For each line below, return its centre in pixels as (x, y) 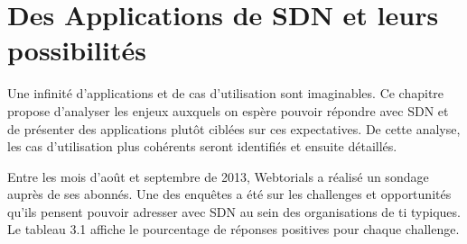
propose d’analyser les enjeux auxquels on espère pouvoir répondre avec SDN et (228, 110)
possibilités (77, 50)
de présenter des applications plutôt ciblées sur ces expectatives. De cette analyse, (234, 128)
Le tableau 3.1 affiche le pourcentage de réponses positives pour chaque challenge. (233, 229)
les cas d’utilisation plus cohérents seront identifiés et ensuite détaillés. (202, 146)
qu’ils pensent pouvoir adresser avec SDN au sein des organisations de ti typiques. (234, 211)
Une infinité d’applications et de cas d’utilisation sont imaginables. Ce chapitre (226, 93)
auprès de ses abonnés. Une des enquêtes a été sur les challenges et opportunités (229, 194)
